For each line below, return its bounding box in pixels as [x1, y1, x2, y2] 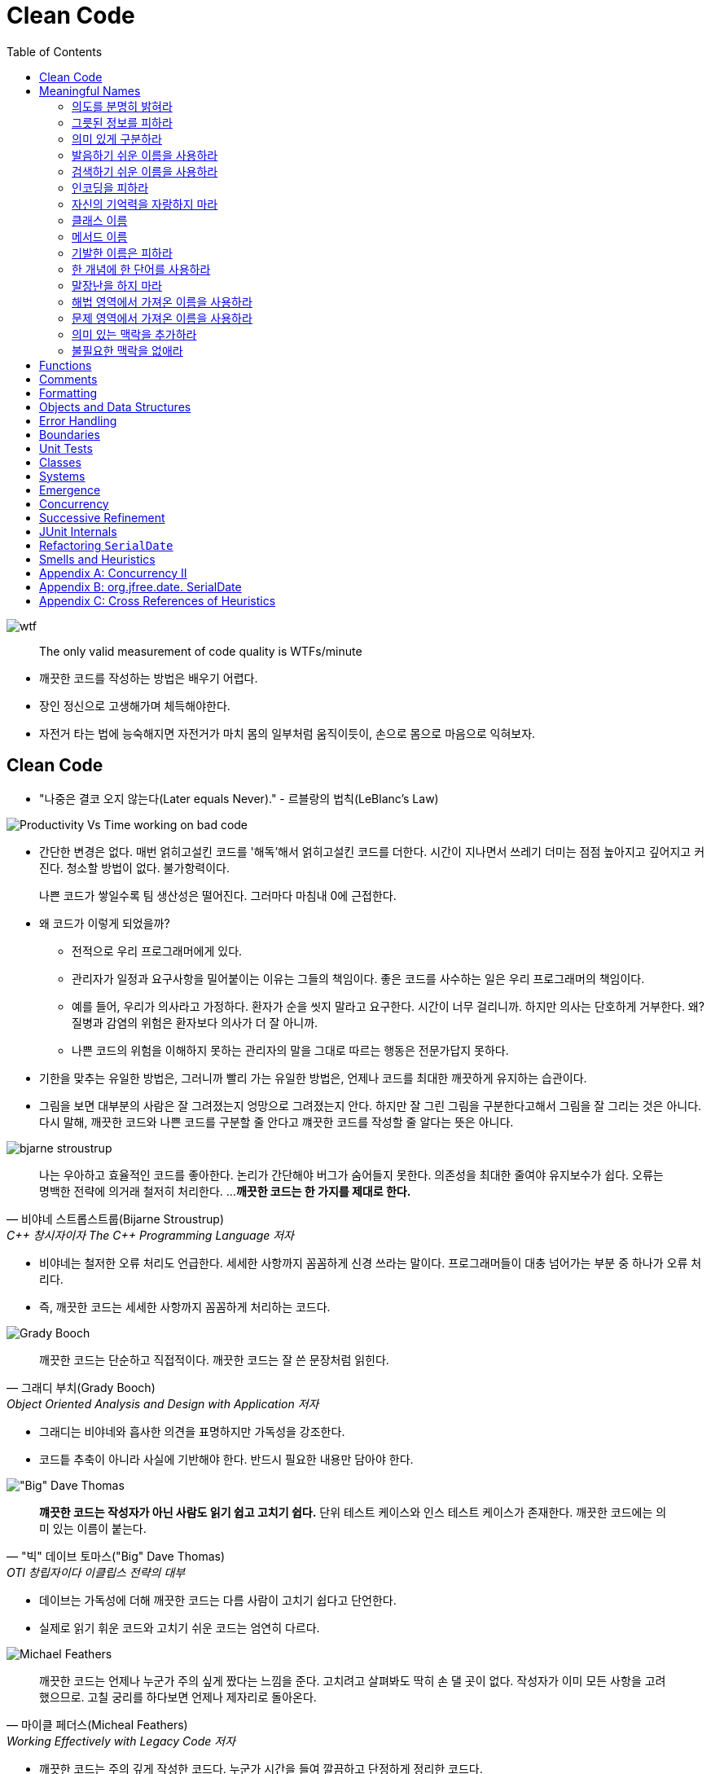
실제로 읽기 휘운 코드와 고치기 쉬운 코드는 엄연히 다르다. [39, 1620, 320, 1635]
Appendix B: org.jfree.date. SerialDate [39, 579, 242, 594]
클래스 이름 [72, 213, 128, 227]
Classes [39, 454, 81, 469]
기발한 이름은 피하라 [72, 245, 173, 260]
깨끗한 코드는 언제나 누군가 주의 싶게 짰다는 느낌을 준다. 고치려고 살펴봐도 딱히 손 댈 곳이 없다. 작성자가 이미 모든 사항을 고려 [39, 1673, 666, 1688]
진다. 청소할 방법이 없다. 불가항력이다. [39, 860, 230, 875]
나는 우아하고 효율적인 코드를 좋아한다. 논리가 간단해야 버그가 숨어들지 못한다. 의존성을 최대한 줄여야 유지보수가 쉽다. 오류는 [39, 1167, 664, 1182]
